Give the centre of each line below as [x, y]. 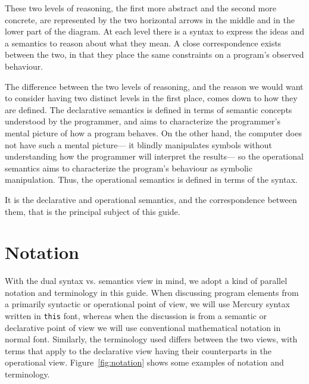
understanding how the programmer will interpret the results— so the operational [154, 156]
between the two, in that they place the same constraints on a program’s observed [154, 54]
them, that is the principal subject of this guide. [93, 211]
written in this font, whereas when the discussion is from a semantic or [136, 316]
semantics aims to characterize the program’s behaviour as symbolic [129, 168]
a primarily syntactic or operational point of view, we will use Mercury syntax [147, 304]
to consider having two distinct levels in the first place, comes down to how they [151, 98]
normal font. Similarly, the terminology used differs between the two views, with [151, 339]
